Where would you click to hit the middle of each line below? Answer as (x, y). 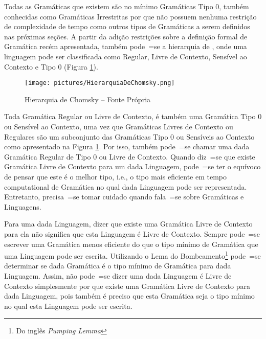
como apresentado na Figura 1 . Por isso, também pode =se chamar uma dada (127, 146)
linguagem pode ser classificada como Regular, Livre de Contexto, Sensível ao (126, 56)
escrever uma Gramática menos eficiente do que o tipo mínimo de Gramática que (131, 244)
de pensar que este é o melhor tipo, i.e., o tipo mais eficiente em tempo (116, 176)
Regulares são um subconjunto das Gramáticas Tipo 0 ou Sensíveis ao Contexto (129, 136)
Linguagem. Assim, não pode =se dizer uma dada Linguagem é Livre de (118, 275)
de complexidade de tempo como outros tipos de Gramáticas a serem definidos (127, 26)
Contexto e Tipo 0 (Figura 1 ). (51, 66)
